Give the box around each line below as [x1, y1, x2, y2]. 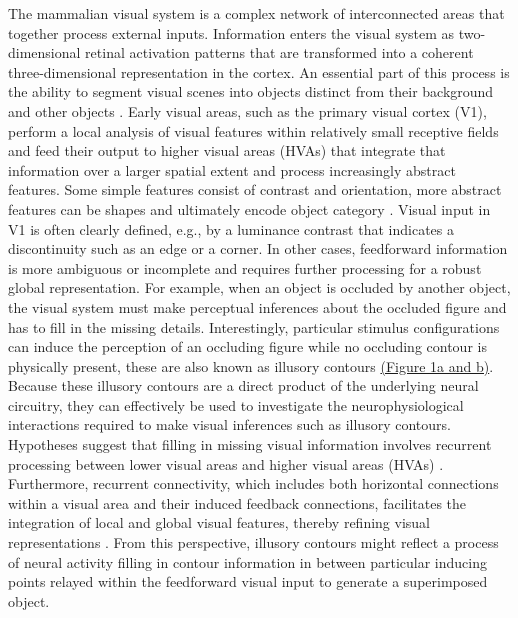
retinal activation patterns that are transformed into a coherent [85, 42, 474, 63]
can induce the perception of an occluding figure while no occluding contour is [8, 336, 487, 357]
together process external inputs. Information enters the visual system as [8, 22, 455, 43]
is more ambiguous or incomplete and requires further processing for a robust [8, 257, 482, 278]
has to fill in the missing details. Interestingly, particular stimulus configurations [8, 316, 500, 337]
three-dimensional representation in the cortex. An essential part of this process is [8, 61, 510, 82]
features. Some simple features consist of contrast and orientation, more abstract [8, 179, 502, 200]
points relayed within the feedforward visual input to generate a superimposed [8, 571, 488, 592]
